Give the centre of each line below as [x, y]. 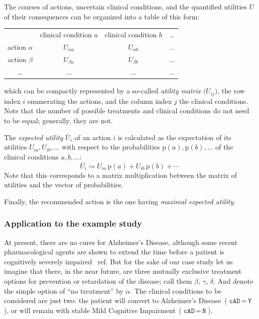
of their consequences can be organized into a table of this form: [102, 16]
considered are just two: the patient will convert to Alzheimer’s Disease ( [116, 300]
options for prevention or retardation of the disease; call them [98, 281]
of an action [93, 137]
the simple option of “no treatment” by [64, 290]
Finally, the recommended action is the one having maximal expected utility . [120, 201]
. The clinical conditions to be [176, 290]
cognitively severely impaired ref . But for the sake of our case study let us [119, 261]
